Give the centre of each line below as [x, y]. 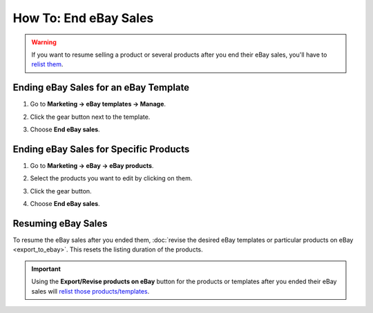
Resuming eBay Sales [60, 224]
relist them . [47, 64]
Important [46, 269]
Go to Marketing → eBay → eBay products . [92, 165]
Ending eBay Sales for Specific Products [101, 149]
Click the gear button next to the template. [90, 117]
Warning [44, 42]
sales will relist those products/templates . [90, 291]
